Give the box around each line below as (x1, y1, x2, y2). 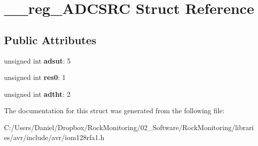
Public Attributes (4, 32, 97, 47)
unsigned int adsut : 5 (4, 55, 71, 66)
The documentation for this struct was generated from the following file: (4, 105, 225, 116)
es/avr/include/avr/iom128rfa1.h (4, 132, 105, 142)
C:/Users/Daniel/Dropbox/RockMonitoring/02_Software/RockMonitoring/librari (4, 122, 254, 132)
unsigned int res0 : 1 (4, 72, 66, 82)
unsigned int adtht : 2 (4, 88, 71, 99)
